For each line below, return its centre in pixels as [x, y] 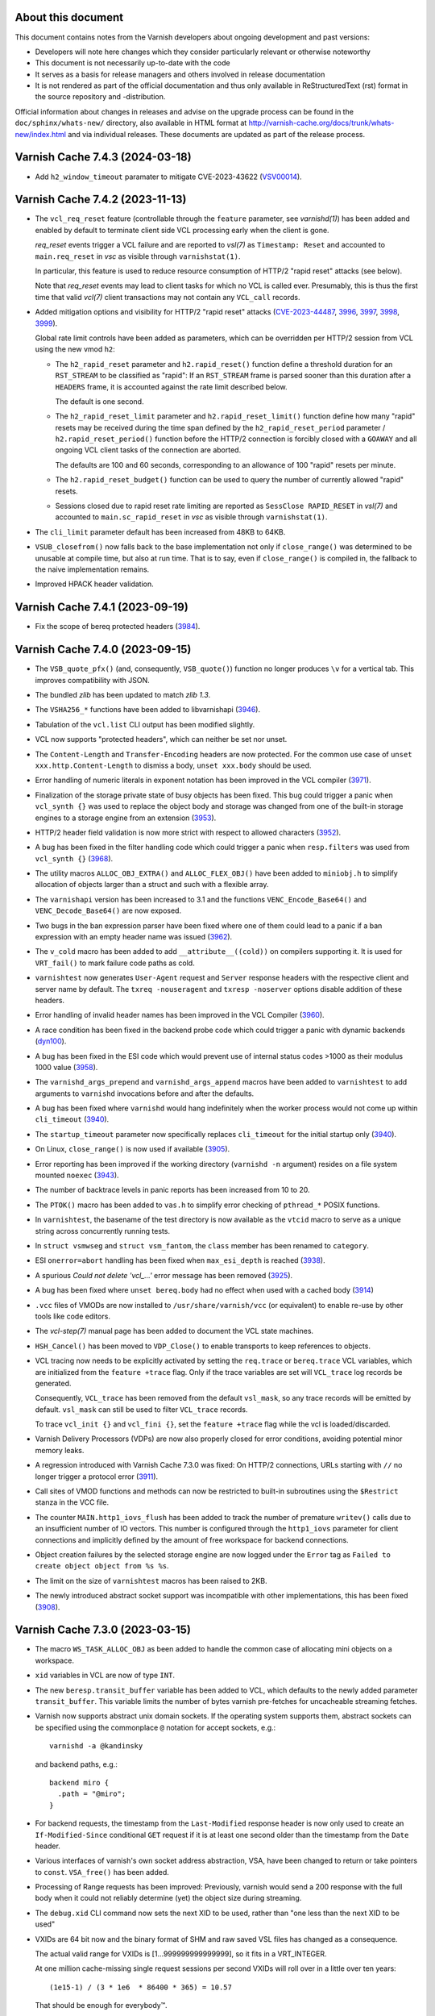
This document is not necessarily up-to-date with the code [133, 63]
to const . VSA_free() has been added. [102, 1872]
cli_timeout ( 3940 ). [72, 1119]
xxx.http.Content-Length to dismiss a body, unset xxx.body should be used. [173, 765]
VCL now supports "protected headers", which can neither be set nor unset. [161, 739]
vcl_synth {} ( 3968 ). [74, 858]
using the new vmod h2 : [75, 349]
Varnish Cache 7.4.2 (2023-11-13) [101, 200]
